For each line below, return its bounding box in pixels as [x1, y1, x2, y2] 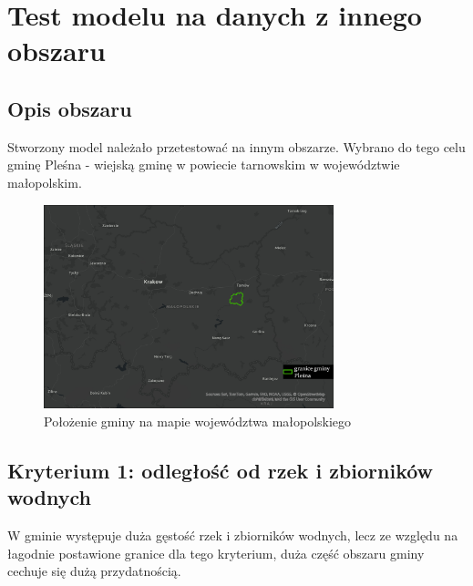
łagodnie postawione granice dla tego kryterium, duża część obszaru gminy [7, 543, 425, 562]
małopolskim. [7, 172, 82, 191]
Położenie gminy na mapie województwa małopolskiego [44, 412, 352, 431]
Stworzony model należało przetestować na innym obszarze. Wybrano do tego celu [7, 137, 466, 156]
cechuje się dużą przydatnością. [7, 561, 181, 581]
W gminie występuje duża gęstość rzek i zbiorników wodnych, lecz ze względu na [7, 526, 458, 545]
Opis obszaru [7, 94, 132, 122]
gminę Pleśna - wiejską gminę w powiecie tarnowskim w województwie [7, 155, 400, 174]
